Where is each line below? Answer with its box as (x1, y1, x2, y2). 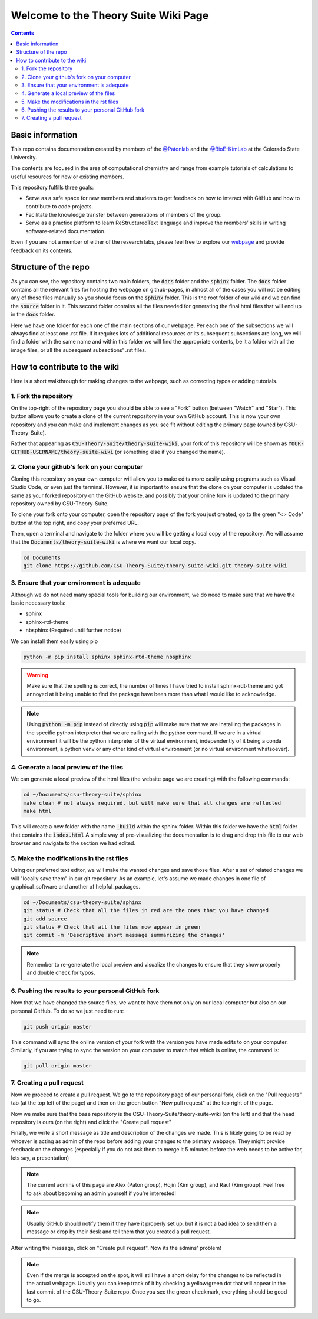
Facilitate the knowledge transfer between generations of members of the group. (25, 211, 222, 218)
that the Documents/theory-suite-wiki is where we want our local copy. (11, 538, 196, 546)
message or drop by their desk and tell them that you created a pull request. (26, 1228, 211, 1235)
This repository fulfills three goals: (11, 184, 94, 191)
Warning (26, 671, 48, 678)
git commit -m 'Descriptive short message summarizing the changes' (23, 932, 226, 939)
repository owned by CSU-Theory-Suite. (11, 500, 109, 507)
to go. (26, 1297, 41, 1304)
